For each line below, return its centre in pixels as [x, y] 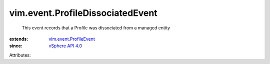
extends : [19, 39]
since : [16, 46]
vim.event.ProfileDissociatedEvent [83, 13]
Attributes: [20, 55]
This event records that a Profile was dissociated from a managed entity [96, 28]
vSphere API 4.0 [65, 46]
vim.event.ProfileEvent [72, 39]
